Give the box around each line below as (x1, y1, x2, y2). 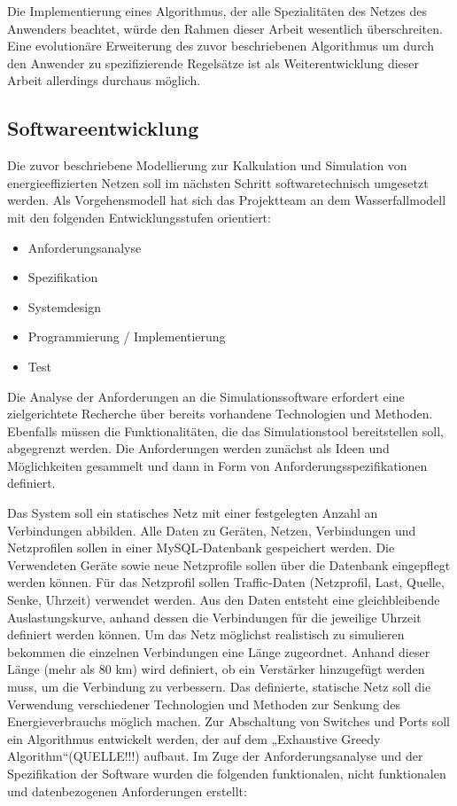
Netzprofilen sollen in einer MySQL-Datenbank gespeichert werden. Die (7, 538, 395, 557)
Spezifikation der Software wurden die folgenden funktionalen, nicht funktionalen (7, 763, 446, 782)
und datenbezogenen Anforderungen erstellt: (7, 781, 247, 800)
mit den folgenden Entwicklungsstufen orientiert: (7, 207, 271, 226)
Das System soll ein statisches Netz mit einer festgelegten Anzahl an (7, 504, 378, 522)
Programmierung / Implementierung (27, 327, 226, 346)
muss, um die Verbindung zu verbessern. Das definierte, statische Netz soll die (7, 677, 431, 696)
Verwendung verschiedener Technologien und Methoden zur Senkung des (7, 694, 401, 713)
